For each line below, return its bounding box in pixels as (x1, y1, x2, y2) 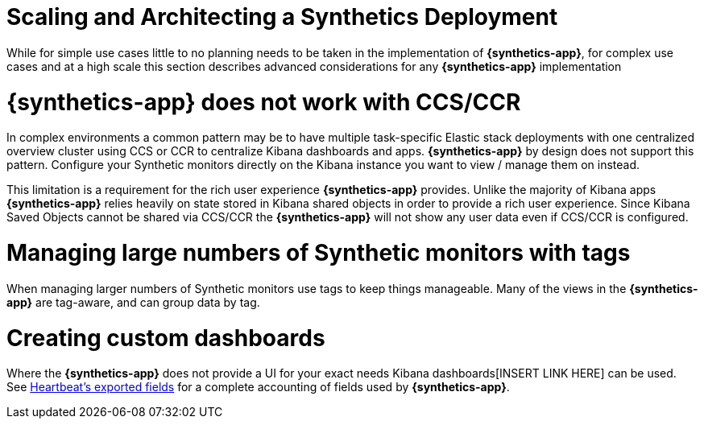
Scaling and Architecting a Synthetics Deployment (6, 3, 558, 31)
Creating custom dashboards (6, 324, 325, 352)
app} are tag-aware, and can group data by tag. (6, 295, 260, 309)
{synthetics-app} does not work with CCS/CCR (6, 88, 521, 116)
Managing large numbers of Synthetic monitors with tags (6, 239, 631, 266)
